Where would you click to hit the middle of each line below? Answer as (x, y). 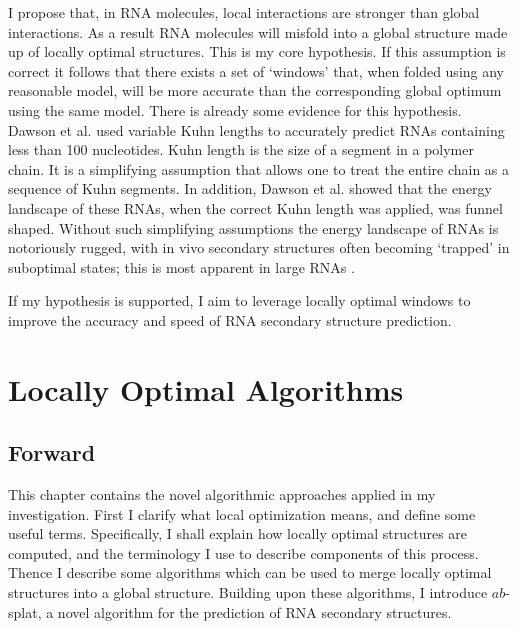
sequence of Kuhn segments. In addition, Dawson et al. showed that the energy (250, 188)
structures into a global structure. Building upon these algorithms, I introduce (248, 592)
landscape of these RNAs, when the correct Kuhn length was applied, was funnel (255, 207)
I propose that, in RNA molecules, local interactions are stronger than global (244, 12)
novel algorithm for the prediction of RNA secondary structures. (254, 611)
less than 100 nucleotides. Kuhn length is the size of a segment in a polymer (241, 149)
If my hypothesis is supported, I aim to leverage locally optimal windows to (239, 300)
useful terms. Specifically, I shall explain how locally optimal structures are (238, 533)
